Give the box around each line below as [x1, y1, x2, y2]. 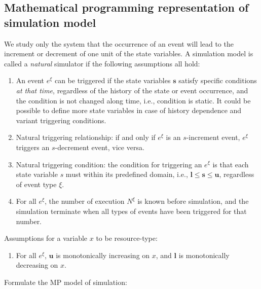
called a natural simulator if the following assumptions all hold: [4, 58, 200, 68]
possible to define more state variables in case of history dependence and [16, 105, 242, 116]
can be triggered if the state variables [54, 75, 171, 86]
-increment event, [186, 132, 240, 142]
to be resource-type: [96, 233, 158, 243]
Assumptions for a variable [4, 233, 88, 243]
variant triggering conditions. [16, 115, 106, 125]
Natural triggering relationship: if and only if [16, 132, 156, 142]
